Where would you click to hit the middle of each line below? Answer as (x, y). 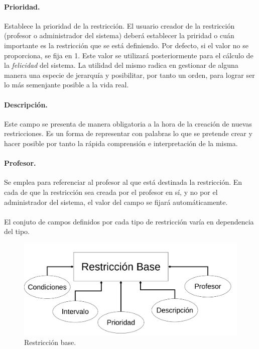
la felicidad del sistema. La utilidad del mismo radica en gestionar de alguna (121, 65)
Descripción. (26, 104)
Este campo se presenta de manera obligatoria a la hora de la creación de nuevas (128, 123)
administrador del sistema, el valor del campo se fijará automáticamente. (116, 202)
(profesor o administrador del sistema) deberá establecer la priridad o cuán (119, 35)
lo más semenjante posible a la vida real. (67, 85)
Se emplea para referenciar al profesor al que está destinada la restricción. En (123, 182)
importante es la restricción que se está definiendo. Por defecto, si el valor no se (126, 45)
